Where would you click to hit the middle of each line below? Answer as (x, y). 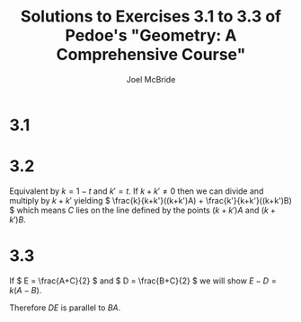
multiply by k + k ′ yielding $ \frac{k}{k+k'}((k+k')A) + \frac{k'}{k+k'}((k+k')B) (150, 200)
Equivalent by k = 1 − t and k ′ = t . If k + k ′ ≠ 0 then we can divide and (137, 191)
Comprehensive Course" (151, 55)
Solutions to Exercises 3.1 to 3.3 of (151, 17)
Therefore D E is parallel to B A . (65, 308)
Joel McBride (151, 79)
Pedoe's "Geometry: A (151, 35)
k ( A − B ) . (26, 290)
